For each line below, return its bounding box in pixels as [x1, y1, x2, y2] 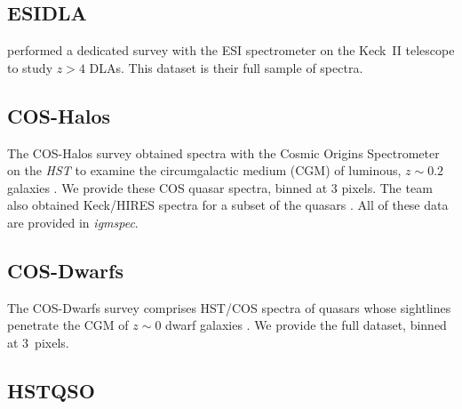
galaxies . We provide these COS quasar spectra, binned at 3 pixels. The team [7, 178, 433, 196]
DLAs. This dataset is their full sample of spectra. [89, 58, 363, 76]
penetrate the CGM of [7, 316, 129, 334]
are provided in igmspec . [7, 213, 139, 231]
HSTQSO [7, 376, 95, 404]
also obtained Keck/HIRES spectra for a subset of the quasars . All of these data [7, 196, 449, 214]
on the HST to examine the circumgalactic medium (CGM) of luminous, [7, 161, 402, 180]
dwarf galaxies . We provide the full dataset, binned [165, 316, 447, 334]
